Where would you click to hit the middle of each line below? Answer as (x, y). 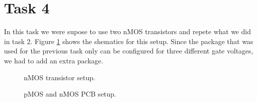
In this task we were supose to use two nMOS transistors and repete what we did (128, 31)
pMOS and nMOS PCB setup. (70, 94)
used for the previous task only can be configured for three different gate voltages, (129, 51)
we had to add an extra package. (54, 60)
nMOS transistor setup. (60, 77)
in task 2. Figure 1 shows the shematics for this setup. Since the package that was (129, 41)
